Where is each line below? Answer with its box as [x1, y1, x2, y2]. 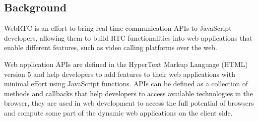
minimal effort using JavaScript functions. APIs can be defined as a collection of [4, 78, 248, 89]
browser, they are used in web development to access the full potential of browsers [4, 98, 254, 108]
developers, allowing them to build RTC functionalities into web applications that [4, 32, 253, 43]
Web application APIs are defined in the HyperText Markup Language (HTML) [4, 59, 248, 69]
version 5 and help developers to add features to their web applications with [4, 68, 235, 79]
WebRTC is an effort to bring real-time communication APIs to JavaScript [4, 23, 232, 33]
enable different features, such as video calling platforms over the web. [4, 42, 217, 53]
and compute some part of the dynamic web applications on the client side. [4, 107, 233, 118]
